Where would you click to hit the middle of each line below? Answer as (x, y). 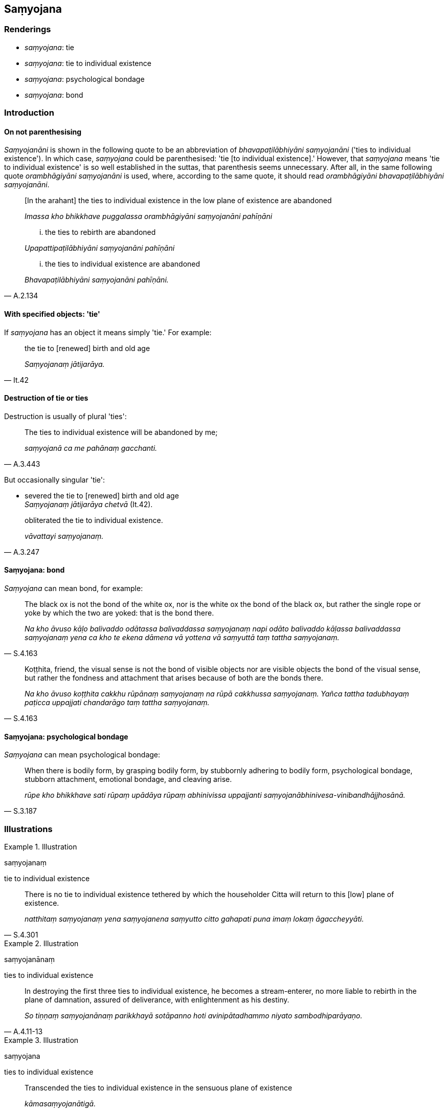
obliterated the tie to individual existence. (94, 520)
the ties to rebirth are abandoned (100, 232)
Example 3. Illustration (41, 1040)
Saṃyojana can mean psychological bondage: (82, 755)
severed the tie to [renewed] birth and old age (102, 495)
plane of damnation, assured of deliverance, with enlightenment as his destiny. (157, 1000)
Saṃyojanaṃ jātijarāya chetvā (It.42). (89, 504)
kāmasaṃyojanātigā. (60, 1104)
